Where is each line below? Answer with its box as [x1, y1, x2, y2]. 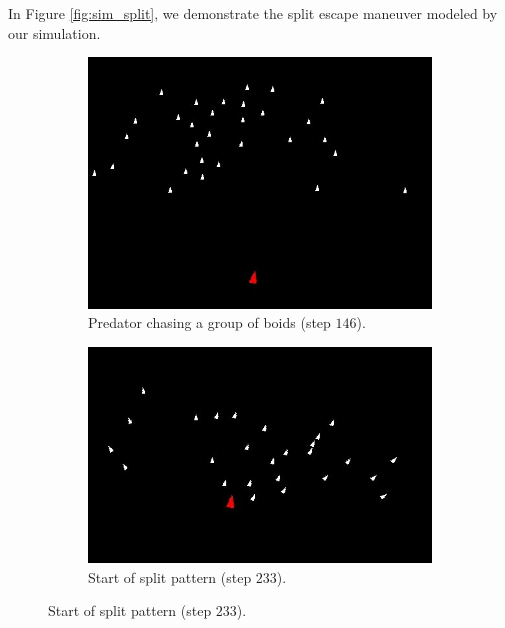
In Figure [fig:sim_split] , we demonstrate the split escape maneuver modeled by [8, 3, 498, 23]
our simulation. [8, 22, 101, 43]
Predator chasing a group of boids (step [88, 312, 331, 333]
